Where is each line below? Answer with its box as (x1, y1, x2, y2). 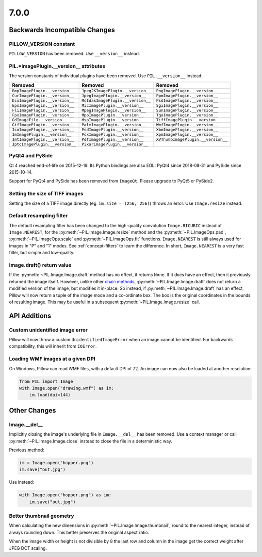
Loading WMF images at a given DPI (9, 356, 96, 362)
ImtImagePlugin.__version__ (12, 136, 74, 142)
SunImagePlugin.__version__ (156, 107, 218, 113)
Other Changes (9, 406, 56, 414)
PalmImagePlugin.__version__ (82, 122, 146, 127)
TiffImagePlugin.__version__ (156, 117, 221, 122)
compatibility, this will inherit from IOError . (9, 344, 97, 349)
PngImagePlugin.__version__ (156, 88, 218, 93)
